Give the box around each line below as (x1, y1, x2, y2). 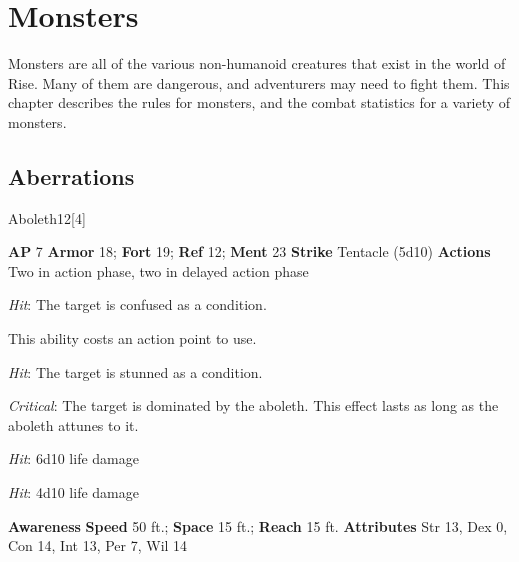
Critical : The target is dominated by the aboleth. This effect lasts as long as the (8, 395, 499, 416)
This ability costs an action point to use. (8, 328, 257, 349)
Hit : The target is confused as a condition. (8, 294, 267, 315)
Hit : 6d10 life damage (8, 448, 139, 469)
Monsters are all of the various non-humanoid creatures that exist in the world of (8, 53, 506, 74)
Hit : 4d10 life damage (8, 482, 139, 503)
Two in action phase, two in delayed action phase (8, 260, 309, 281)
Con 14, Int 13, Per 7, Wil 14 (8, 535, 188, 556)
